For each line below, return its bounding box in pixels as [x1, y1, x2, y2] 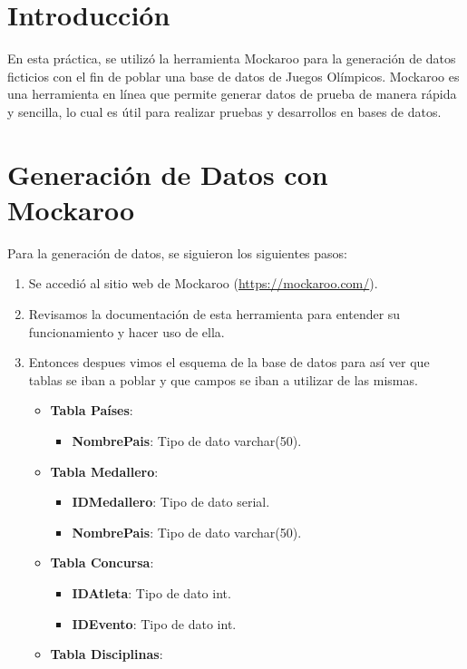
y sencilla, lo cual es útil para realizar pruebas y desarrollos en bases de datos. [7, 102, 442, 121]
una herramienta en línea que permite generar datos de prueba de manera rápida [7, 84, 457, 103]
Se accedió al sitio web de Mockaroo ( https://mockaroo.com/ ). [28, 274, 378, 293]
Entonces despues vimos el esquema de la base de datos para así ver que [28, 353, 430, 372]
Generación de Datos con [7, 155, 328, 192]
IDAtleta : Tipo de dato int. [72, 583, 231, 602]
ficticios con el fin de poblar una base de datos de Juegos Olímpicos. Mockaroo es [7, 66, 460, 85]
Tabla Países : [50, 401, 133, 420]
